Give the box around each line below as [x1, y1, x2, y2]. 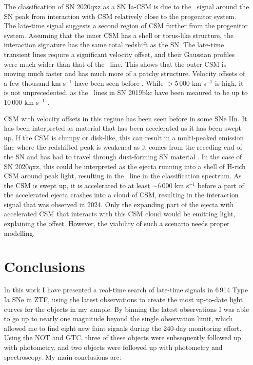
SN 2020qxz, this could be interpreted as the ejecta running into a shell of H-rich [4, 161, 246, 171]
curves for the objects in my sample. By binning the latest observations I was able [4, 304, 249, 314]
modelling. [4, 228, 35, 238]
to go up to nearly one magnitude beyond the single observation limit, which [4, 313, 233, 324]
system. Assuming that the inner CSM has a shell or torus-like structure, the [4, 30, 234, 40]
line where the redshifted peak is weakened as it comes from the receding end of [4, 142, 242, 152]
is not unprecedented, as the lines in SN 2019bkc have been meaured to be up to [4, 87, 248, 97]
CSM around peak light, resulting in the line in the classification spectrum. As [4, 171, 242, 181]
